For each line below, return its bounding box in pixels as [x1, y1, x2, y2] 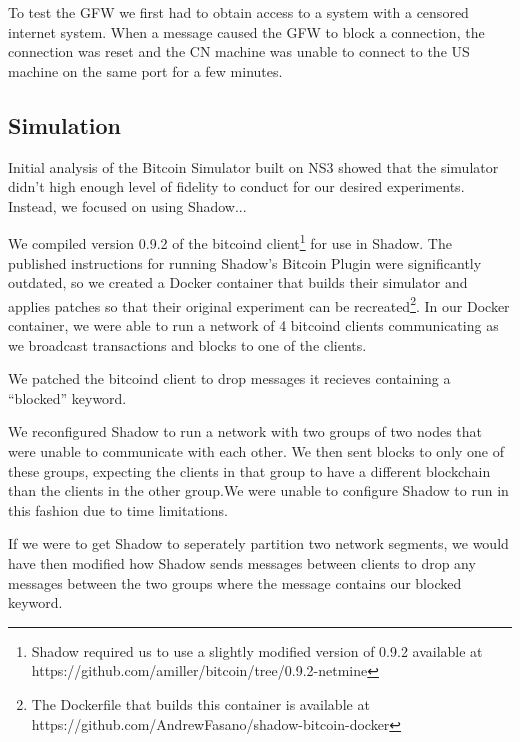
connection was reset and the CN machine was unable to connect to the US [8, 41, 470, 62]
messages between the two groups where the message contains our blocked [8, 572, 462, 593]
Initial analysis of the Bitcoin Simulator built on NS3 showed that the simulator [8, 156, 499, 177]
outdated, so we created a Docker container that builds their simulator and [8, 272, 468, 293]
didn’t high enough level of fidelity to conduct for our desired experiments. [8, 176, 465, 197]
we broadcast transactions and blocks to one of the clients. [8, 334, 367, 355]
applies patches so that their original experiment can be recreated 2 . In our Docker [8, 292, 510, 316]
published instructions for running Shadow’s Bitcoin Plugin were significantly [8, 252, 482, 273]
